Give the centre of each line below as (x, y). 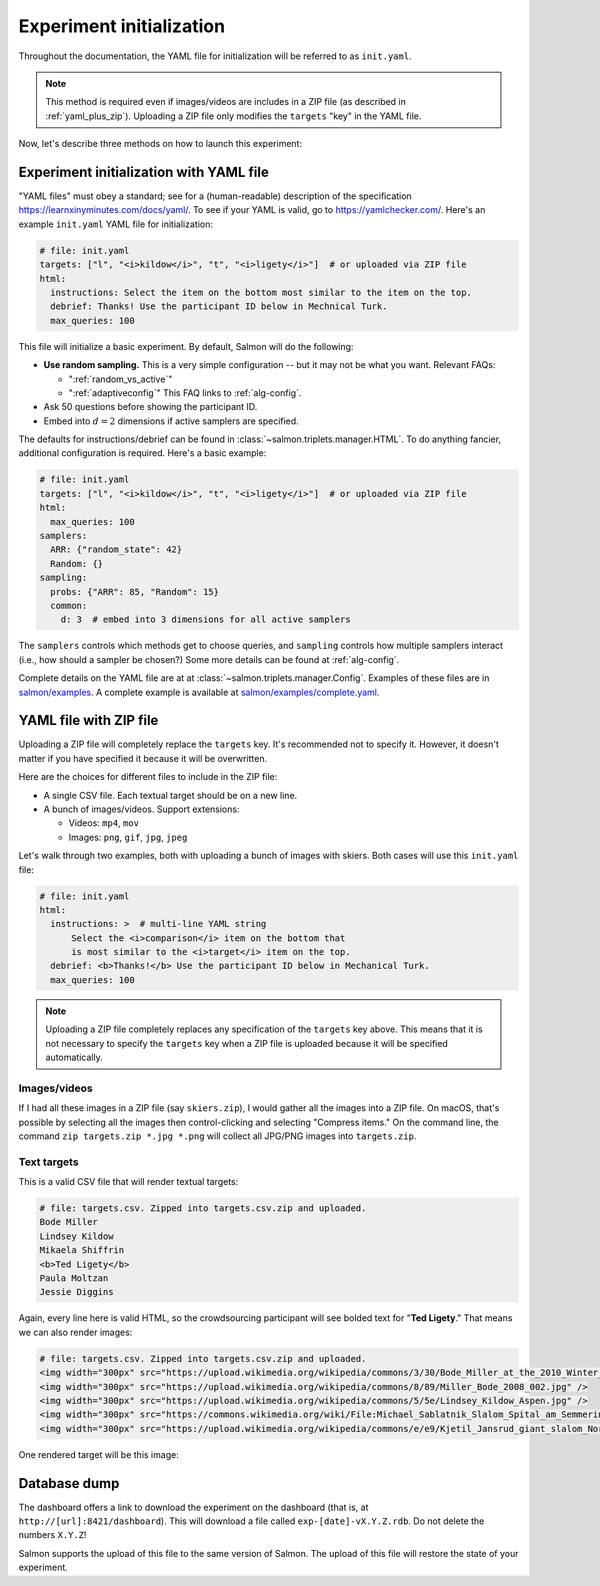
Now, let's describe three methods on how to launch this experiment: (160, 144)
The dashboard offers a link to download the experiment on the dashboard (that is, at (193, 1507)
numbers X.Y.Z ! (52, 1535)
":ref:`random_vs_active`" (120, 379)
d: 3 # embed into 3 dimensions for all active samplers (205, 619)
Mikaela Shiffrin (82, 1250)
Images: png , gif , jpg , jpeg (128, 837)
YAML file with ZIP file (88, 720)
